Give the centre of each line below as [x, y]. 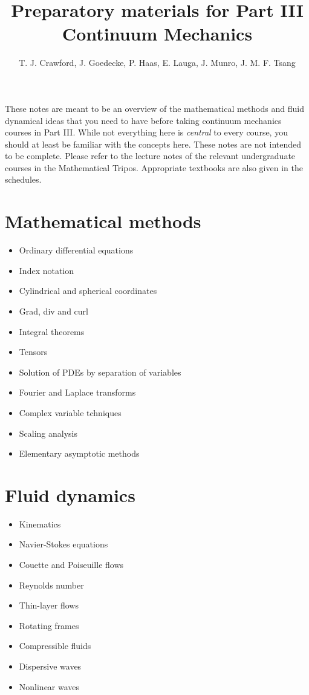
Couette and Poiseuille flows [71, 565]
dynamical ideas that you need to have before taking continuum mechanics [143, 120]
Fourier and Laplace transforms [77, 392]
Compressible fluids [55, 646]
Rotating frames [49, 625]
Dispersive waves [50, 666]
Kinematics [40, 524]
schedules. [23, 179]
